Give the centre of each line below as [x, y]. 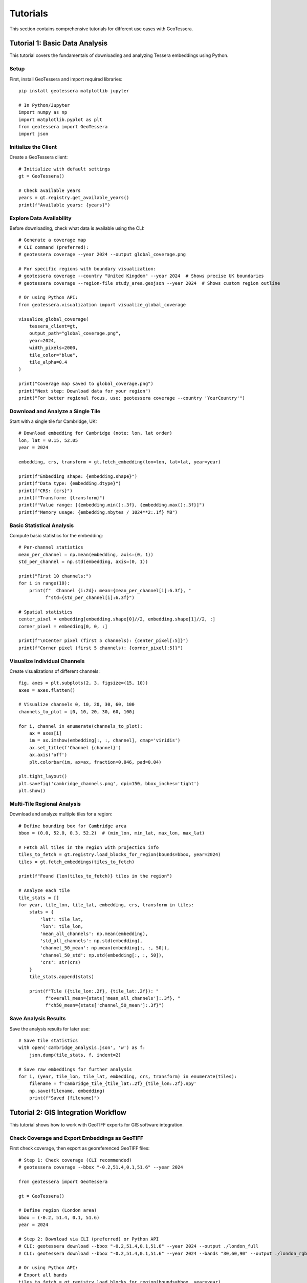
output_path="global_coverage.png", [75, 333]
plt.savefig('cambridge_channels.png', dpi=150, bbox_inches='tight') [109, 783]
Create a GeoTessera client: [39, 157]
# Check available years [50, 191]
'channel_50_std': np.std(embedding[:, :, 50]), [102, 955]
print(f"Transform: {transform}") [62, 498]
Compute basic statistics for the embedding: [56, 535]
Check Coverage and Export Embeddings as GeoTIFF [76, 1138]
